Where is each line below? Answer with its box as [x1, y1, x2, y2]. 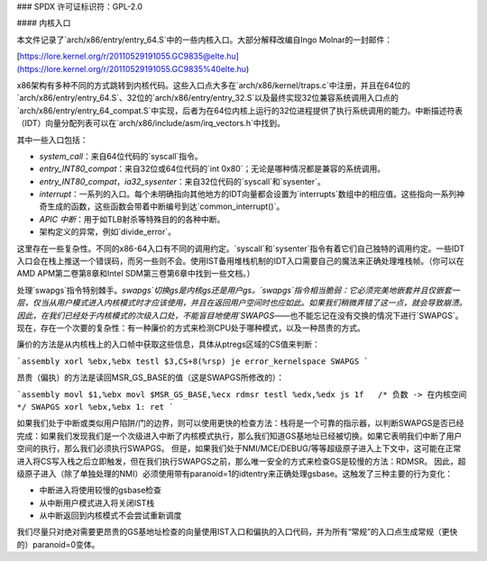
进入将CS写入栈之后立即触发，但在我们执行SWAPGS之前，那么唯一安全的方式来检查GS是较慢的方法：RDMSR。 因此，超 [16, 456, 466, 466]
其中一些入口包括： [16, 134, 88, 145]
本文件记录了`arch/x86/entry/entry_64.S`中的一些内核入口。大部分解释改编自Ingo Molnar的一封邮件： [16, 34, 392, 45]
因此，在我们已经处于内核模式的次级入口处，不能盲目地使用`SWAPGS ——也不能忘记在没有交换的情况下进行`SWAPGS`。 [16, 310, 464, 321]
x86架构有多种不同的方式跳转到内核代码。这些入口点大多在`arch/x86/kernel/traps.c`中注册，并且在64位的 [16, 79, 410, 90]
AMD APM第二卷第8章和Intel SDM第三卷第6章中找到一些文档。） [16, 268, 255, 279]
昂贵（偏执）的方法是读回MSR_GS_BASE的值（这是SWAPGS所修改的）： [16, 372, 284, 383]
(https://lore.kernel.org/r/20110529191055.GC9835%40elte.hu [16, 63, 247, 74]
